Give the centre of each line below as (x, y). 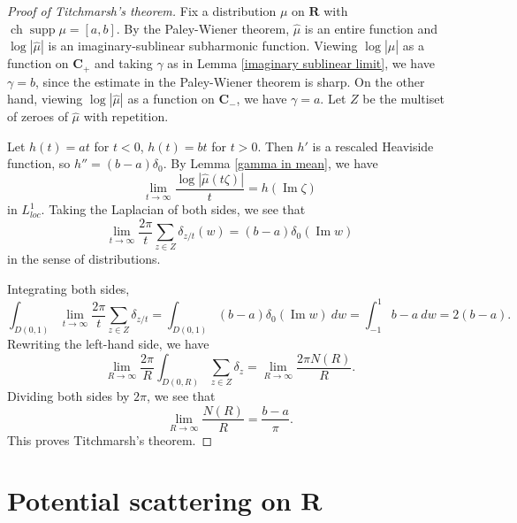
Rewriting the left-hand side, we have (108, 343)
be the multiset (403, 99)
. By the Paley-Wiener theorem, (203, 28)
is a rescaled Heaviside (373, 146)
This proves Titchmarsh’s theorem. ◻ (110, 439)
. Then (275, 146)
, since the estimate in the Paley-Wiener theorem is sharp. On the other (230, 81)
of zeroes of (38, 116)
